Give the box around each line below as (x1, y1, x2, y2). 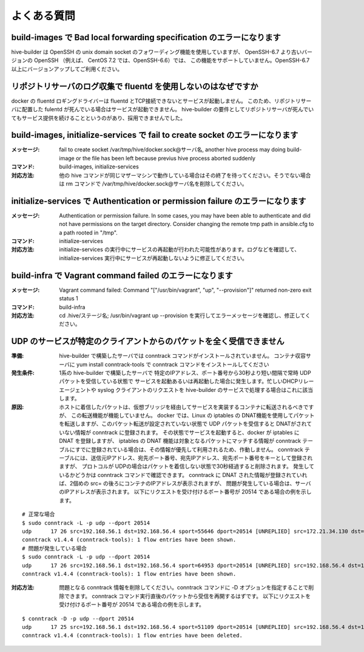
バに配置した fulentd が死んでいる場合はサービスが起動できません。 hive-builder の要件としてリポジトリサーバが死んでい (11, 106, 314, 113)
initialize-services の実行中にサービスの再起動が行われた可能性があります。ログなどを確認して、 (59, 246, 300, 253)
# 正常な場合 (22, 511, 55, 518)
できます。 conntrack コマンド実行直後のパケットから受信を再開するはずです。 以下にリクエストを (64, 592, 311, 600)
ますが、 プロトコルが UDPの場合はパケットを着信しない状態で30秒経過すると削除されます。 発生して (59, 462, 315, 470)
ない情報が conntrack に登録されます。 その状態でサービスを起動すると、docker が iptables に (64, 428, 300, 436)
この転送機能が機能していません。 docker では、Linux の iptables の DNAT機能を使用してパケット (70, 411, 315, 419)
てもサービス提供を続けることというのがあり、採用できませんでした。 (11, 114, 186, 122)
